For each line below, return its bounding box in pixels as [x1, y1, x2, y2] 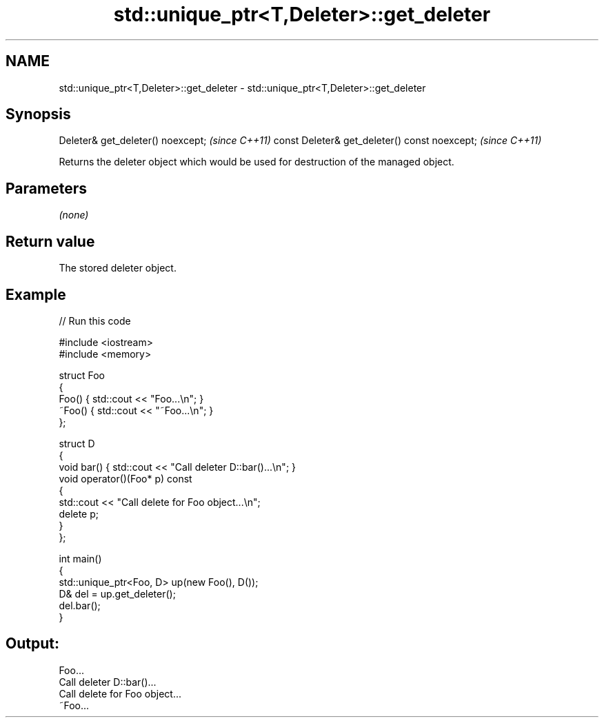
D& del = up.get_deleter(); [59, 587, 176, 600]
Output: [6, 635, 59, 653]
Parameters [6, 179, 87, 197]
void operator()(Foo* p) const [59, 472, 192, 485]
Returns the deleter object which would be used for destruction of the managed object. [59, 156, 454, 168]
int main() [59, 552, 102, 564]
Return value [6, 232, 95, 250]
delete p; [59, 507, 99, 520]
